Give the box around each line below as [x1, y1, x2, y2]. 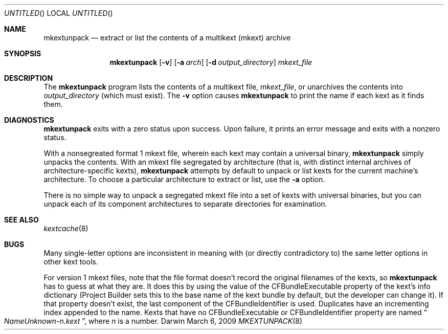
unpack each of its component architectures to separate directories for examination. [43, 199, 327, 208]
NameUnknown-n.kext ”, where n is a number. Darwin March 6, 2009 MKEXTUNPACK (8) [4, 317, 303, 325]
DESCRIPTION [4, 74, 53, 82]
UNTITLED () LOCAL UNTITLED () [4, 9, 113, 17]
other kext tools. [43, 257, 98, 266]
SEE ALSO [4, 215, 39, 224]
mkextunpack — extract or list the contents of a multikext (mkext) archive [43, 33, 291, 42]
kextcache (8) [43, 224, 88, 233]
